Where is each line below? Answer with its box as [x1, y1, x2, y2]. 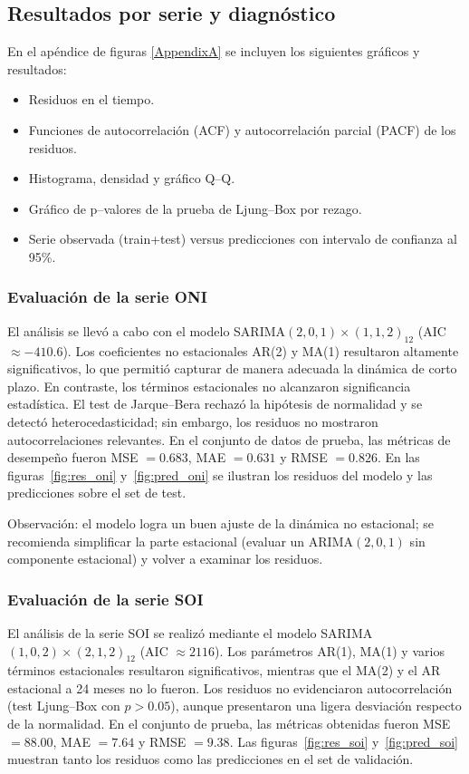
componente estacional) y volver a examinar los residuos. [7, 549, 323, 568]
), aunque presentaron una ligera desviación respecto [170, 696, 462, 715]
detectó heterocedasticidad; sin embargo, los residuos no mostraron [7, 411, 378, 431]
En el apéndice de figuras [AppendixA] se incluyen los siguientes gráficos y [7, 42, 420, 61]
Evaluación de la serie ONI [7, 285, 207, 308]
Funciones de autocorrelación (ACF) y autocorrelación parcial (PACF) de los [28, 120, 456, 139]
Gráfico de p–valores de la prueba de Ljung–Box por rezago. [28, 198, 362, 218]
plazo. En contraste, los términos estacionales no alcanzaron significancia [7, 376, 411, 395]
